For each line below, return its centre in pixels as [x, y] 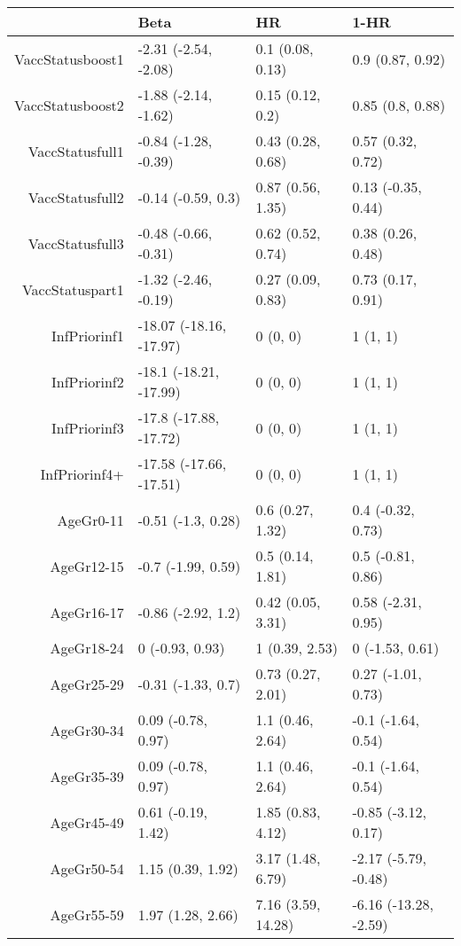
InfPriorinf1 [88, 335]
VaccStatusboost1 [69, 59]
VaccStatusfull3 [76, 243]
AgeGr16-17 [87, 612]
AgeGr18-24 [87, 648]
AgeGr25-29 [87, 684]
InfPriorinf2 [88, 381]
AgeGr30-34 [87, 730]
